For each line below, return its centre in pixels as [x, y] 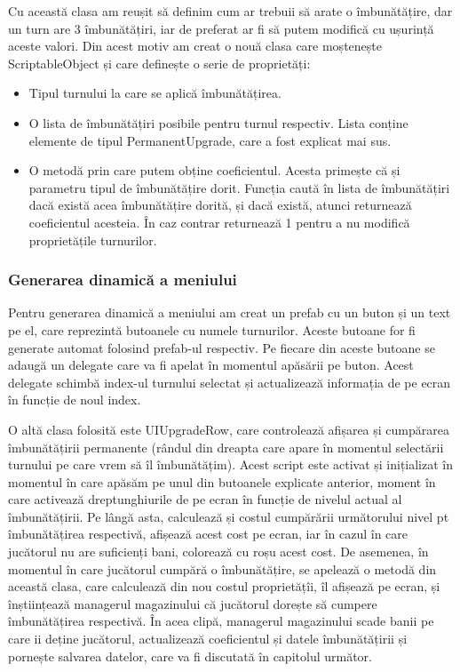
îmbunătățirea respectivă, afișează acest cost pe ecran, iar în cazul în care [208, 534]
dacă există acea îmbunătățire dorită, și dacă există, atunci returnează [220, 205]
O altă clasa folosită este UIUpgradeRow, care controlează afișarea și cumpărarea [229, 429]
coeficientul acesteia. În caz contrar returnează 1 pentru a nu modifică [219, 222]
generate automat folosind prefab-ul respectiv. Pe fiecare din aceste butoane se [222, 347]
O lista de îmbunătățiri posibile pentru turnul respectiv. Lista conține [218, 122]
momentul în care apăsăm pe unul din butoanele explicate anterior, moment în [222, 481]
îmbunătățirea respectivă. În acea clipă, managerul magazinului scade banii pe [221, 621]
